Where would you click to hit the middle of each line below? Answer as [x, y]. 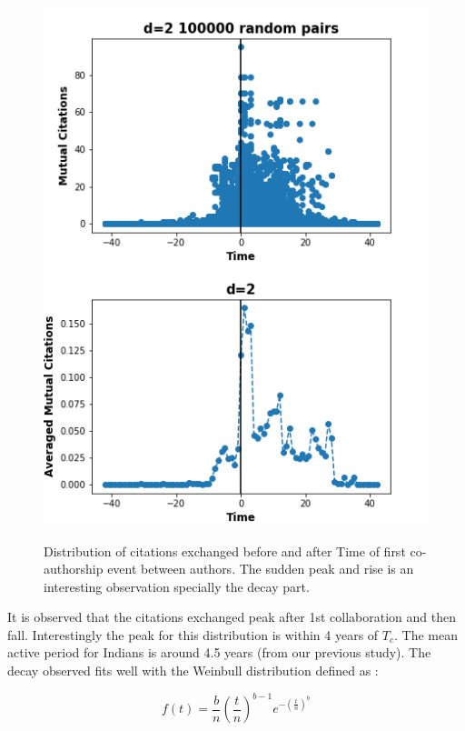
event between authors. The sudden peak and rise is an [261, 569]
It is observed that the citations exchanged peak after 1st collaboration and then [232, 617]
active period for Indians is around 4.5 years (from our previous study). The [219, 652]
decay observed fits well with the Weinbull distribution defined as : [193, 671]
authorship [74, 569]
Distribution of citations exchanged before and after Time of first [225, 551]
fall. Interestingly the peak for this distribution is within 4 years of [193, 634]
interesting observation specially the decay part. [177, 586]
